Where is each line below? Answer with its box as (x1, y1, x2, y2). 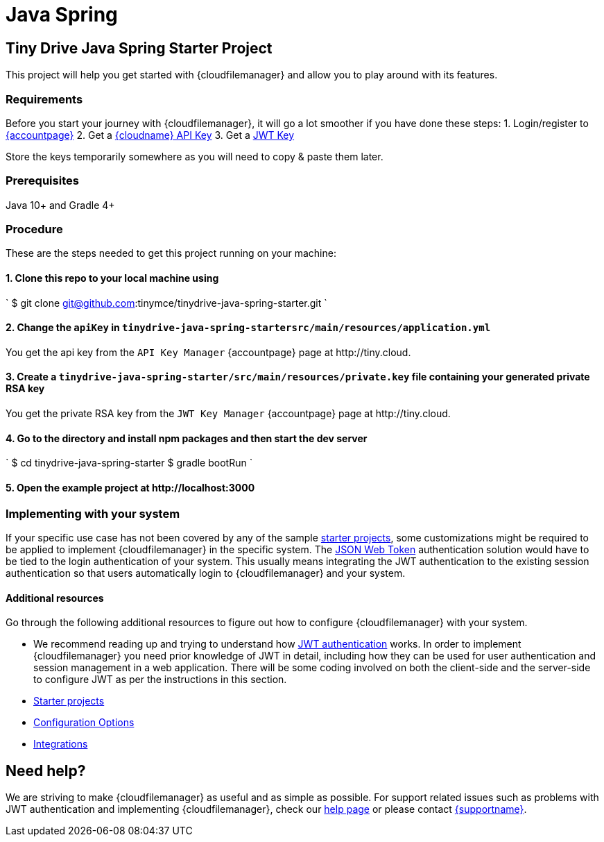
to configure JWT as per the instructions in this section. (33, 673, 287, 686)
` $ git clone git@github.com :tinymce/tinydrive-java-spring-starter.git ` (6, 296, 327, 309)
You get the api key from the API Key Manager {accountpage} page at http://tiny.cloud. (6, 346, 411, 358)
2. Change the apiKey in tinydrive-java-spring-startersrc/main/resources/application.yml (6, 321, 491, 334)
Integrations (33, 738, 88, 750)
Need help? (6, 761, 86, 780)
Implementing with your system (6, 506, 180, 521)
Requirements (6, 92, 83, 106)
